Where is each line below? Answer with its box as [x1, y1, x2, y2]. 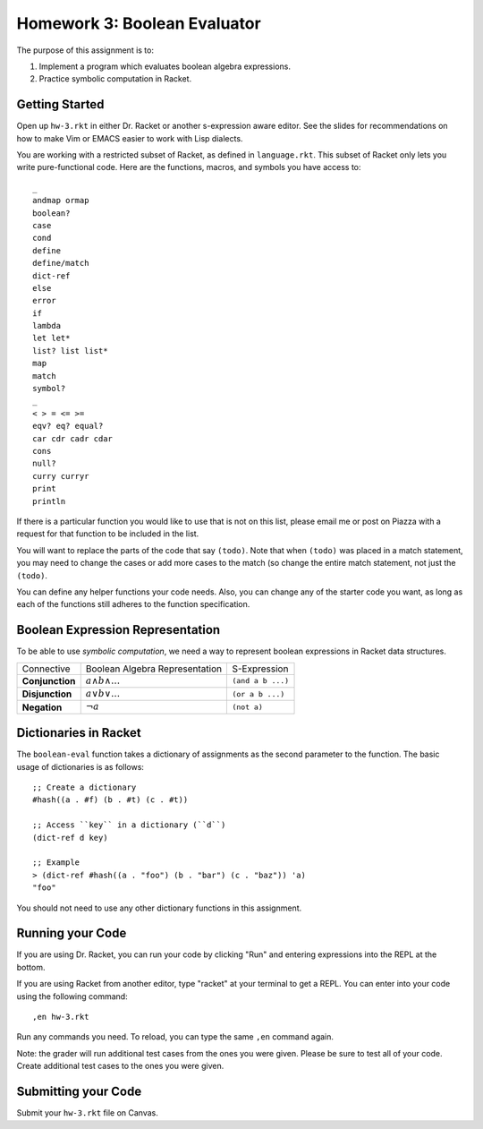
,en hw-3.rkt [32, 1012, 89, 1022]
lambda [32, 321, 62, 331]
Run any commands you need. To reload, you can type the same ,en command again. [16, 1031, 335, 1042]
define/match [32, 258, 89, 269]
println [32, 496, 66, 506]
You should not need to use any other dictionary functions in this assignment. [16, 902, 302, 913]
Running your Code [16, 926, 127, 941]
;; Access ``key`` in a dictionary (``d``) [32, 820, 226, 830]
